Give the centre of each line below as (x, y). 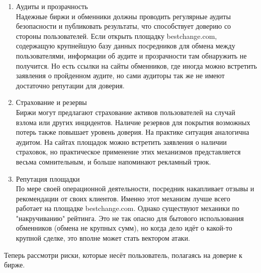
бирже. (15, 265)
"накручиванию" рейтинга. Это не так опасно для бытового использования (130, 218)
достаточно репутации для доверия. (70, 85)
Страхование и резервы (51, 102)
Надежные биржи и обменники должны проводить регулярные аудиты (123, 16)
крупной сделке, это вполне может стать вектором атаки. (103, 238)
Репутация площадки (48, 178)
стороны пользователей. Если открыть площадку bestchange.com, (116, 36)
